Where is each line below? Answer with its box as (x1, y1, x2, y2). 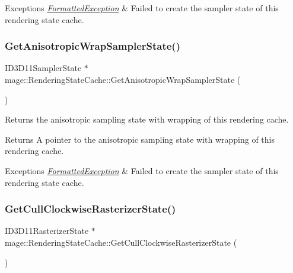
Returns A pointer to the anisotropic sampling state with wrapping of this (5, 133, 275, 145)
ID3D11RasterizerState (5, 224, 89, 237)
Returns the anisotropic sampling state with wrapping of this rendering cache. (5, 113, 289, 126)
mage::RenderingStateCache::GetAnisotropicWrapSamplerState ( (5, 73, 241, 85)
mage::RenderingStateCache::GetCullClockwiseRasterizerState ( (5, 236, 237, 248)
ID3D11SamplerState (5, 62, 82, 74)
